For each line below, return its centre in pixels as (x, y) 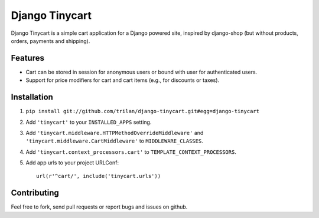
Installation (32, 97)
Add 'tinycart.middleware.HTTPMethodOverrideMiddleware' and (115, 133)
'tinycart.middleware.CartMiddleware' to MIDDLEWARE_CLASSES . (114, 141)
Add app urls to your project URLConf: (72, 163)
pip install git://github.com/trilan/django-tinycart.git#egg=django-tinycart (143, 111)
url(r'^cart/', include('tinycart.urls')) (99, 176)
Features (27, 58)
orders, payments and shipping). (51, 41)
